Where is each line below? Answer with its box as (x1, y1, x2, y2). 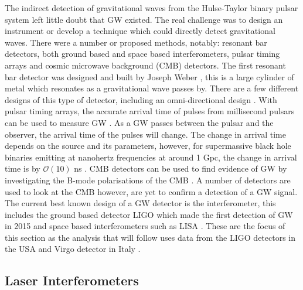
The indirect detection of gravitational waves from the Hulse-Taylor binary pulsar (5, 2, 298, 13)
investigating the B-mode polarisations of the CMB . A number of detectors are (5, 173, 291, 186)
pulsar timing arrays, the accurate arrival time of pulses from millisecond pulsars (5, 105, 295, 117)
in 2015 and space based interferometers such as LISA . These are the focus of (5, 220, 285, 232)
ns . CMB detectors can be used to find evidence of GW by (74, 162, 287, 175)
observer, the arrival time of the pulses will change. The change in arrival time (5, 128, 286, 140)
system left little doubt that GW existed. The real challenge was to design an (5, 13, 283, 25)
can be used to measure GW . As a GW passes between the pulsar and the (5, 116, 274, 128)
